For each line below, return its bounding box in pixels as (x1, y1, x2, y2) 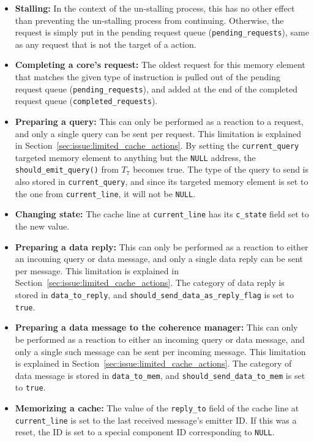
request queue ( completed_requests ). (15, 94, 158, 107)
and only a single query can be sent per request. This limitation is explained (15, 127, 301, 140)
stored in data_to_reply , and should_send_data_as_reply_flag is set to (15, 288, 294, 301)
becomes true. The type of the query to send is (133, 163, 309, 176)
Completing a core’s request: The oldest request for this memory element (15, 58, 305, 71)
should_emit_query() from (15, 163, 119, 176)
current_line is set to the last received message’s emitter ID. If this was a (15, 413, 297, 426)
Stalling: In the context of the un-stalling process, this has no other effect (15, 2, 295, 14)
